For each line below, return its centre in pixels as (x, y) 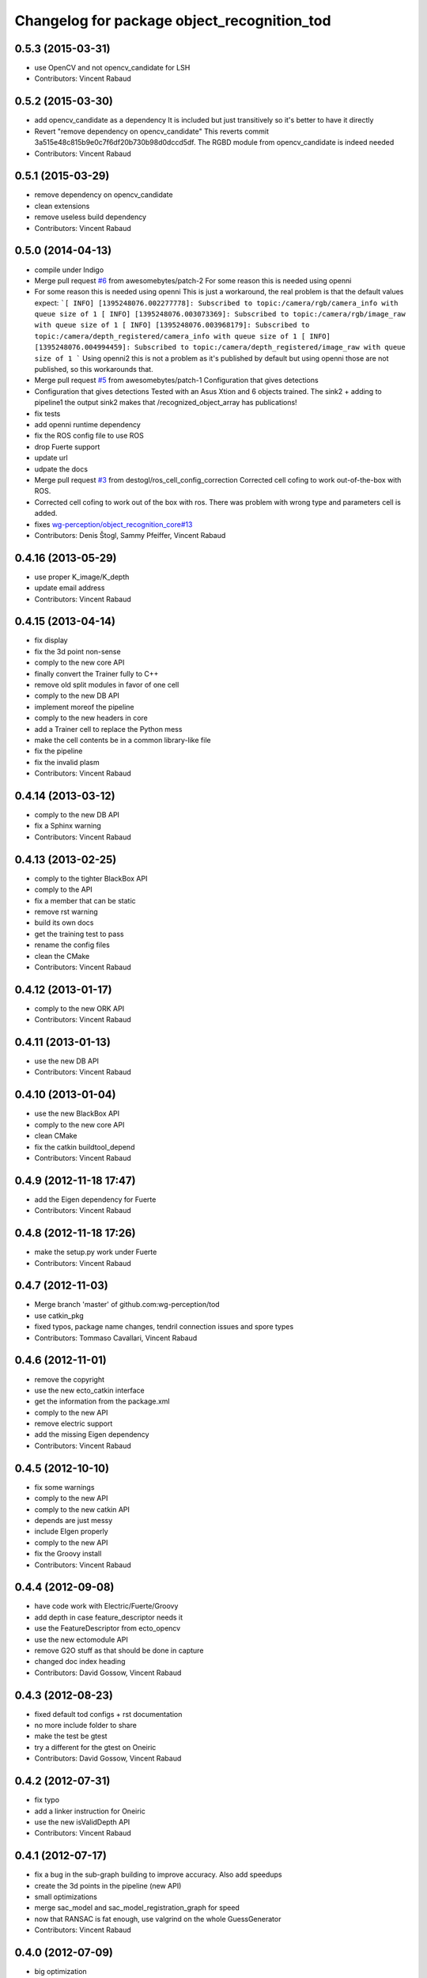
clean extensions (62, 206)
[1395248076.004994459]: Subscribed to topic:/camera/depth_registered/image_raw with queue (220, 347)
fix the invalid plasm (67, 762)
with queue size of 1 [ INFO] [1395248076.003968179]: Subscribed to (172, 325)
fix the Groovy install (68, 1554)
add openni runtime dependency (88, 424)
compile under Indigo (69, 270)
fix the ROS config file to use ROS (89, 436)
